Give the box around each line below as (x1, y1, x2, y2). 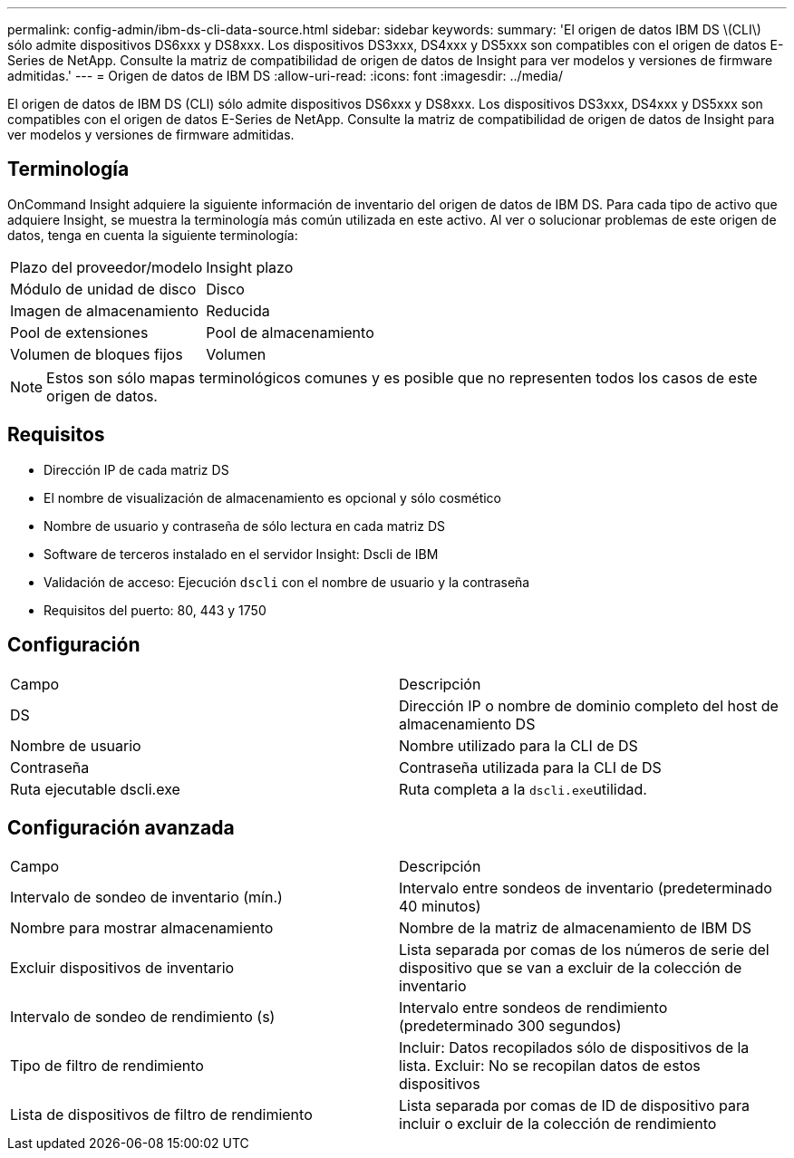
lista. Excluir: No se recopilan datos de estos (399, 1057, 701, 1076)
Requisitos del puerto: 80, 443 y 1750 (44, 602, 266, 618)
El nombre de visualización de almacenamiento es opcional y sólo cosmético (44, 489, 501, 506)
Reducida (206, 301, 270, 320)
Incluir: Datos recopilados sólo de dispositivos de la (399, 1038, 750, 1057)
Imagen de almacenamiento (10, 301, 199, 320)
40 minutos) (399, 897, 481, 916)
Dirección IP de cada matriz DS (44, 461, 229, 478)
